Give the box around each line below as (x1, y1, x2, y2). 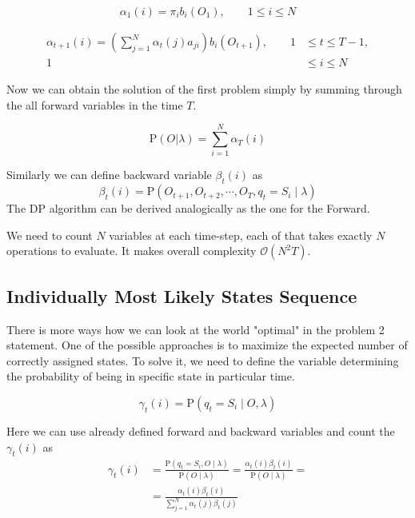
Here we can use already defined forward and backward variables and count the (6, 422, 395, 439)
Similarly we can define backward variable (6, 166, 212, 183)
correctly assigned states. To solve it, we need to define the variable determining (6, 352, 399, 369)
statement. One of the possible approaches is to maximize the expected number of (6, 337, 408, 353)
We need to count (6, 226, 93, 243)
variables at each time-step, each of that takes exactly (109, 226, 373, 243)
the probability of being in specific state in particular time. (6, 368, 295, 385)
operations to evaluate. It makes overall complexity (6, 242, 257, 259)
